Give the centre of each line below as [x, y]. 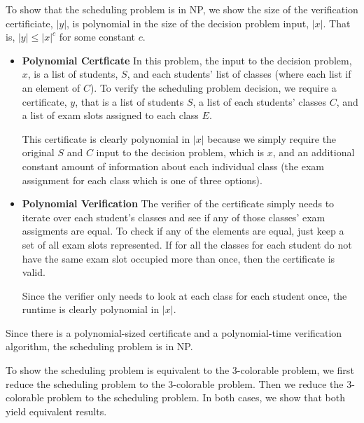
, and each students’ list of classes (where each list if [239, 74]
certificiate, [29, 23]
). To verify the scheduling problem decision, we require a [213, 87]
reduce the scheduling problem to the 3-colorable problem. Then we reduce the [175, 383]
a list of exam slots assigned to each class [110, 115]
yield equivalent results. [56, 411]
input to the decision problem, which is [180, 152]
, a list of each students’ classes [260, 101]
